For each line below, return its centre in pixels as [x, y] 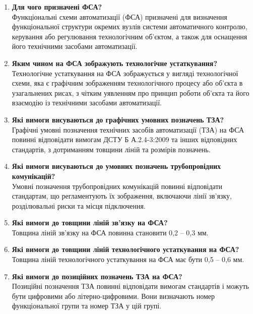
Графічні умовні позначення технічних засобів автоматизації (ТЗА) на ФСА [128, 129]
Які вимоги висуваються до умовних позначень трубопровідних [116, 166]
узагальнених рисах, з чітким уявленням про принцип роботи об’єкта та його [131, 92]
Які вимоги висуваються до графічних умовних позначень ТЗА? [118, 119]
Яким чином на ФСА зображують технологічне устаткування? [114, 63]
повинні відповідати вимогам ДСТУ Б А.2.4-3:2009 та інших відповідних [124, 139]
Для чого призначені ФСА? [57, 7]
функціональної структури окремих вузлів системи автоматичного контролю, [130, 26]
